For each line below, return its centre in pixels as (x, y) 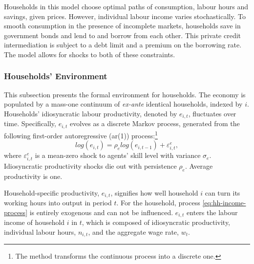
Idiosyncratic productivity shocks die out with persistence (90, 166)
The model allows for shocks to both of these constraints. (90, 54)
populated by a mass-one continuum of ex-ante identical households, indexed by (123, 104)
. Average (199, 166)
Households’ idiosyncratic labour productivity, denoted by (91, 113)
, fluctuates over (212, 113)
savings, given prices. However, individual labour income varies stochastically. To (125, 16)
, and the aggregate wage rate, (133, 231)
